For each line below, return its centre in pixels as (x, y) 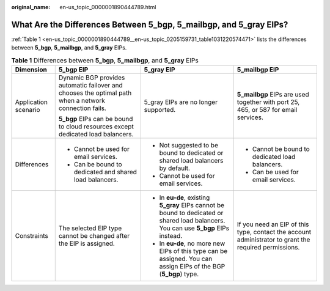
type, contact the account (274, 232)
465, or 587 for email (267, 110)
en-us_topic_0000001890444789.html (108, 7)
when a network (82, 101)
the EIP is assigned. (87, 243)
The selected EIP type (90, 228)
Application (31, 102)
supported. (160, 110)
